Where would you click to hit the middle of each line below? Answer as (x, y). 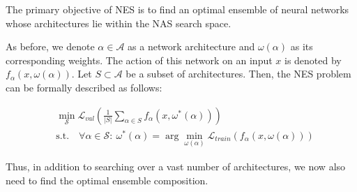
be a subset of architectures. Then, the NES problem (238, 74)
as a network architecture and (191, 46)
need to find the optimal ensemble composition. (107, 180)
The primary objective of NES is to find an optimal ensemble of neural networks (177, 9)
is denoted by (313, 60)
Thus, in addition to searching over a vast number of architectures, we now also (176, 166)
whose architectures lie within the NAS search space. (119, 23)
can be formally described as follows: (84, 87)
